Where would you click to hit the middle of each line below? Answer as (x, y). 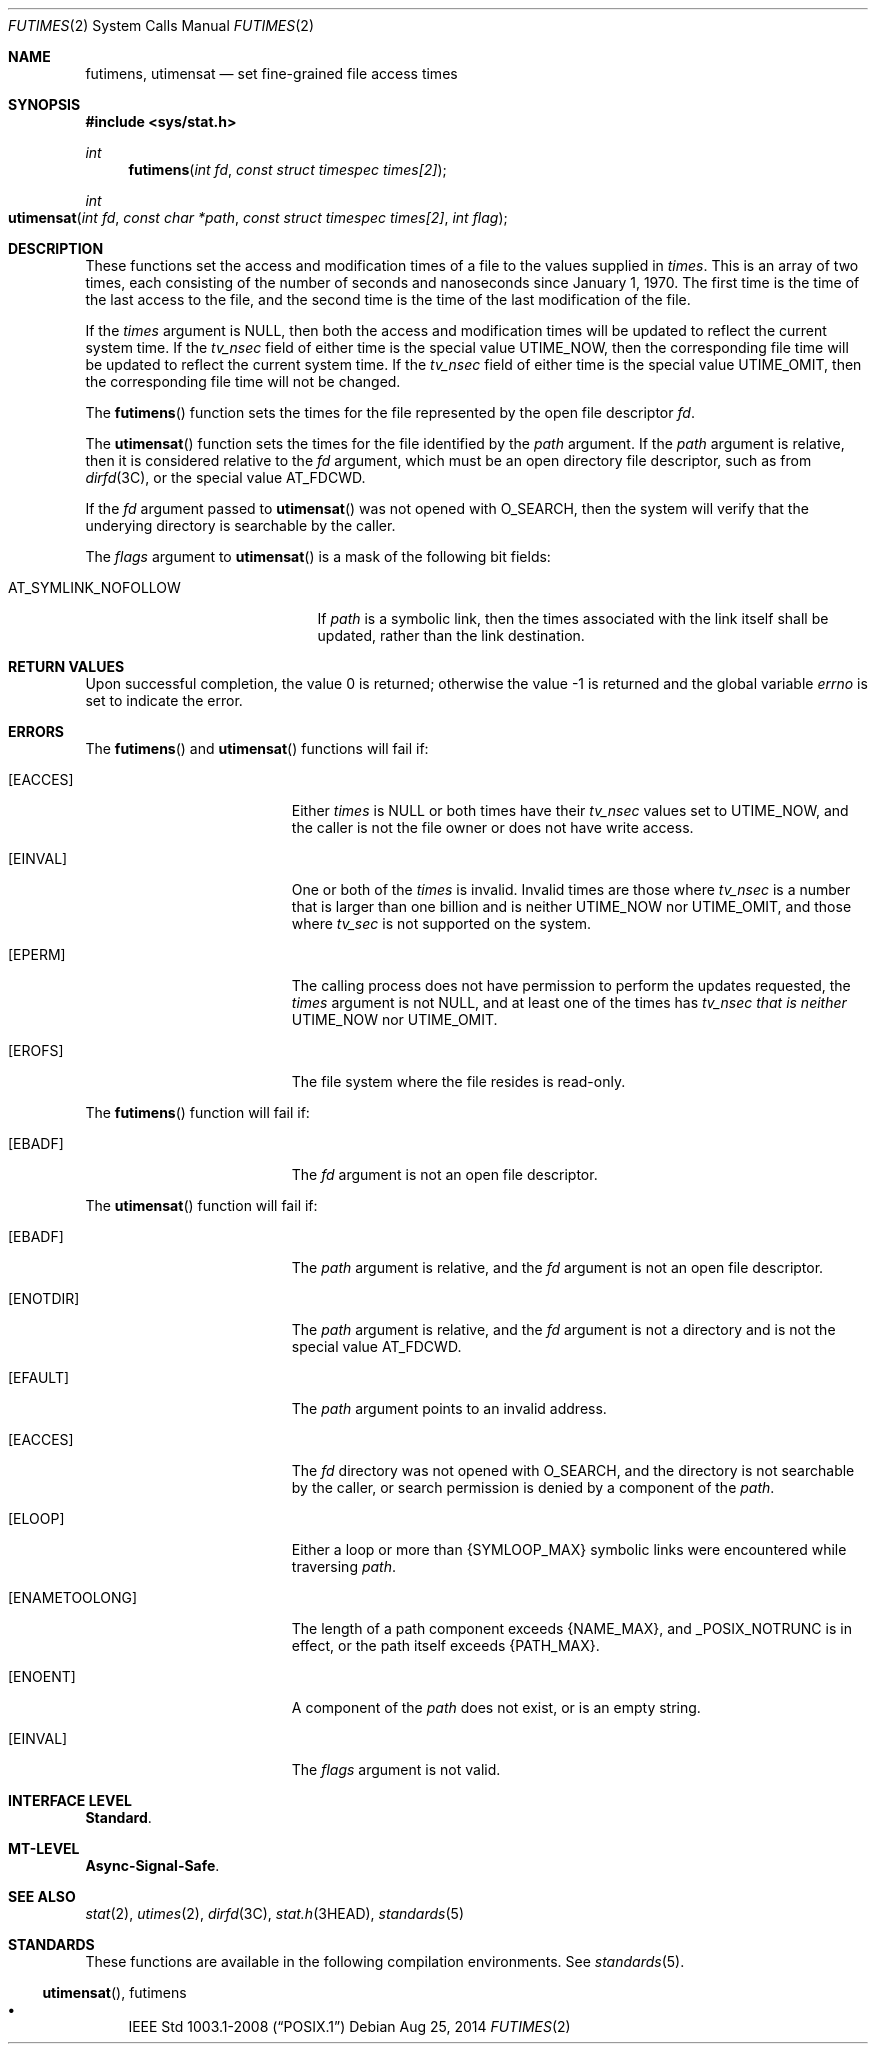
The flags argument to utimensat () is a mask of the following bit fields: (318, 556)
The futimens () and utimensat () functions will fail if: (257, 748)
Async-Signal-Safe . (152, 1865)
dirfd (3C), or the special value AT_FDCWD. (225, 477)
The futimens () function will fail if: (197, 1112)
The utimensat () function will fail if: (201, 1205)
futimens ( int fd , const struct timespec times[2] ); (287, 169)
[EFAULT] (39, 1377)
